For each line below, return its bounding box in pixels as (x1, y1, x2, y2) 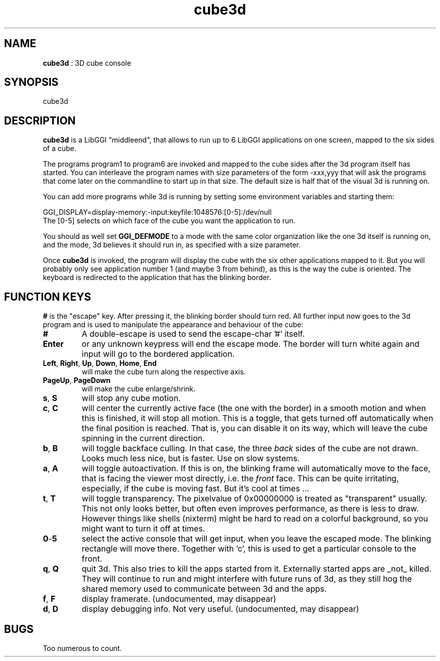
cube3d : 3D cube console (43, 58, 131, 67)
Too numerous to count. (43, 643, 122, 652)
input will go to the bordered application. (81, 349, 235, 359)
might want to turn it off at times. (81, 523, 205, 534)
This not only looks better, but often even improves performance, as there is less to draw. (81, 503, 419, 514)
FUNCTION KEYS (4, 290, 91, 303)
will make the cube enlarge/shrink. (81, 384, 195, 393)
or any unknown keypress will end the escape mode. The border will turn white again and (81, 339, 419, 349)
